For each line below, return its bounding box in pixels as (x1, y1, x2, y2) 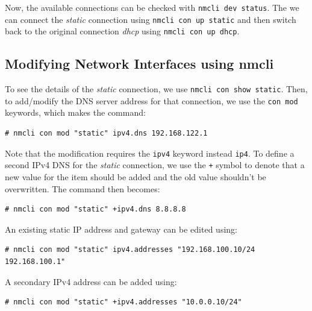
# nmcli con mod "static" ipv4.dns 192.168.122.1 (5, 129, 208, 138)
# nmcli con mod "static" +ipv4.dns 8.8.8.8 (5, 205, 186, 214)
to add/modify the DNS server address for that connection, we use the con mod (5, 94, 298, 107)
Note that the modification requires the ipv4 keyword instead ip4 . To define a (5, 146, 295, 159)
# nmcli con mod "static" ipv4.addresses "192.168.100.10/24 (5, 245, 255, 254)
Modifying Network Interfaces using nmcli (5, 54, 274, 73)
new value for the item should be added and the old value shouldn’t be (5, 170, 266, 183)
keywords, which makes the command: (5, 106, 146, 119)
